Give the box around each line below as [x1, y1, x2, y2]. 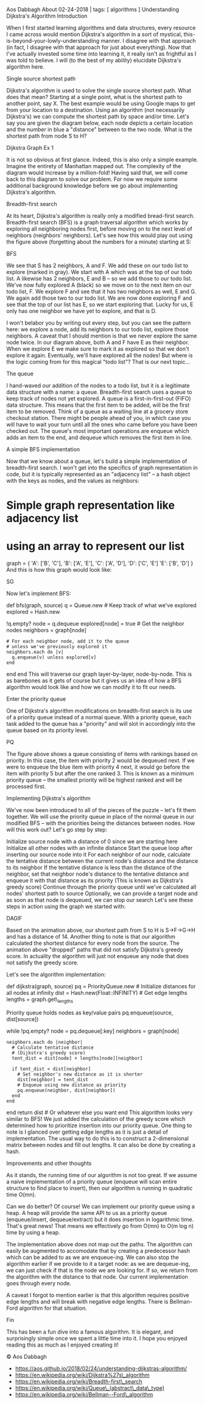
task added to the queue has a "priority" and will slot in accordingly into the [6, 720, 196, 728]
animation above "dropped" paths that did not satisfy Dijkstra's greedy [6, 946, 184, 953]
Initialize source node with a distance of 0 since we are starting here [6, 838, 178, 845]
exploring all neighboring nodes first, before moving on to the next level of [6, 225, 193, 232]
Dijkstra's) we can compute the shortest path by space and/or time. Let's [6, 113, 190, 120]
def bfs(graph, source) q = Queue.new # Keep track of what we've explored [6, 602, 197, 609]
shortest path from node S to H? [6, 132, 87, 139]
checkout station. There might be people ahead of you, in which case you [6, 415, 191, 421]
